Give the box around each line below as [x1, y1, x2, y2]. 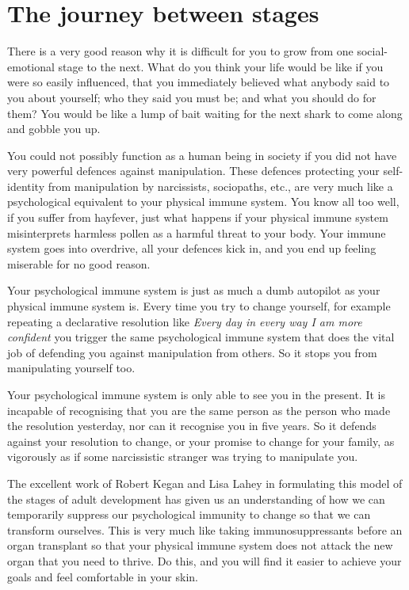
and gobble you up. [7, 120, 101, 137]
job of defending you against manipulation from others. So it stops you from [7, 344, 377, 360]
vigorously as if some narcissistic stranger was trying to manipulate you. [7, 448, 358, 465]
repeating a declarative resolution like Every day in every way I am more [7, 313, 362, 329]
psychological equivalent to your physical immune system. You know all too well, [7, 193, 399, 210]
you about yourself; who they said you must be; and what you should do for [7, 89, 377, 105]
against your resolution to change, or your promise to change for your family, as [7, 432, 395, 449]
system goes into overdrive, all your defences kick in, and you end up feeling [7, 240, 377, 257]
